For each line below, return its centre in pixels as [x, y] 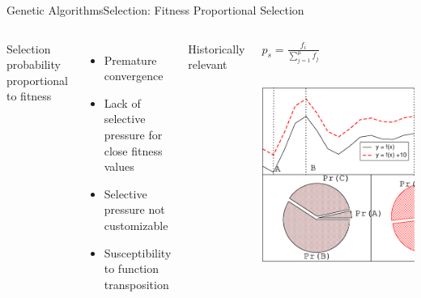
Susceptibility [138, 252]
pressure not [134, 209]
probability [34, 64]
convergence [134, 76]
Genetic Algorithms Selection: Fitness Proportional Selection [155, 10]
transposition [136, 284]
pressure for [133, 134]
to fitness [29, 96]
